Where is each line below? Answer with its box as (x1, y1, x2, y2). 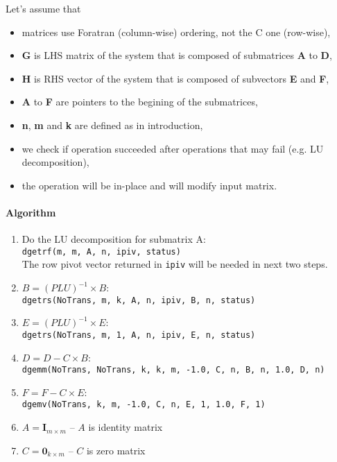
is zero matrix (86, 443, 146, 457)
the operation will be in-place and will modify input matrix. (21, 178, 277, 192)
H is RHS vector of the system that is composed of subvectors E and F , (21, 71, 329, 85)
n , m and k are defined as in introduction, (21, 117, 203, 132)
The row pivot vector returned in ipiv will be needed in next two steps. (21, 257, 328, 271)
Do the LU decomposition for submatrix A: (21, 232, 206, 246)
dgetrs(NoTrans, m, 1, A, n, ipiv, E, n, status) (21, 330, 256, 340)
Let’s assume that (6, 1, 81, 15)
